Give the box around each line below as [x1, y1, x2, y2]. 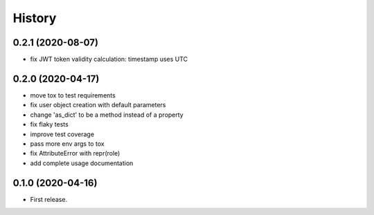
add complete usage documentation [30, 159, 134, 167]
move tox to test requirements [30, 91, 116, 100]
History [12, 10, 57, 26]
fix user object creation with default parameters [30, 101, 166, 109]
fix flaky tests [30, 120, 69, 129]
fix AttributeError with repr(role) [30, 149, 121, 158]
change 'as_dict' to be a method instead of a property [30, 111, 184, 119]
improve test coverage [30, 130, 95, 138]
